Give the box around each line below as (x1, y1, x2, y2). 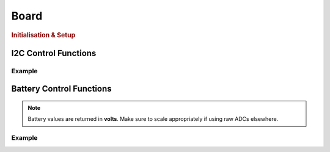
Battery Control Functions (11, 84, 112, 94)
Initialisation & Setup (11, 31, 76, 39)
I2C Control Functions (11, 48, 97, 58)
